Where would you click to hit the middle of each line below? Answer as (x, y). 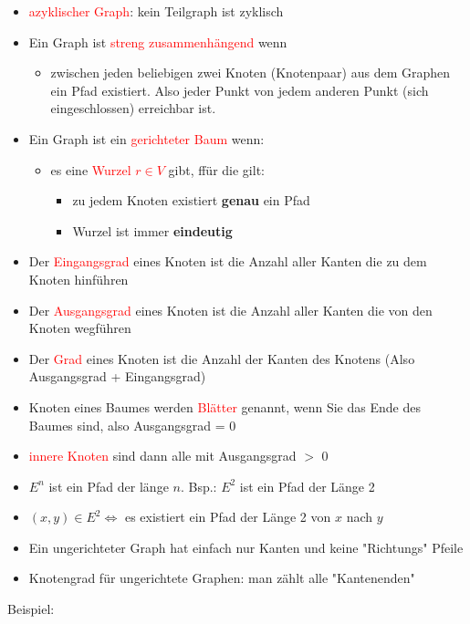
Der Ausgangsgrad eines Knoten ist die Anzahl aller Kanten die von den (230, 310)
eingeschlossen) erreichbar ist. (133, 108)
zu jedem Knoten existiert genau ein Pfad (191, 200)
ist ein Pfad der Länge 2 (307, 486)
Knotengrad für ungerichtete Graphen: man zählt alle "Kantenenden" (222, 578)
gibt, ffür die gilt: (216, 169)
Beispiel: (31, 609)
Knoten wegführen (80, 328)
